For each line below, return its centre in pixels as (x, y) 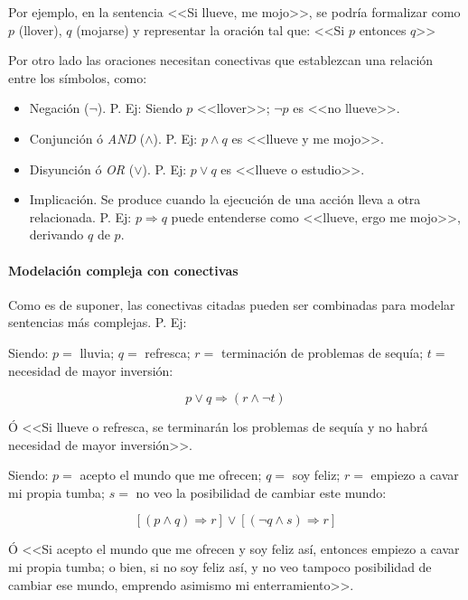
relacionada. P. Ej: (80, 216)
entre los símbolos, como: (78, 77)
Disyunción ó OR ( (82, 169)
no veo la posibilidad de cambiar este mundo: (261, 492)
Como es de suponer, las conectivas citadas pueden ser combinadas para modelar (232, 304)
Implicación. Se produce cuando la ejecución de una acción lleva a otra (225, 199)
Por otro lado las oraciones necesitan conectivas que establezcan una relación (221, 60)
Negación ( (59, 108)
